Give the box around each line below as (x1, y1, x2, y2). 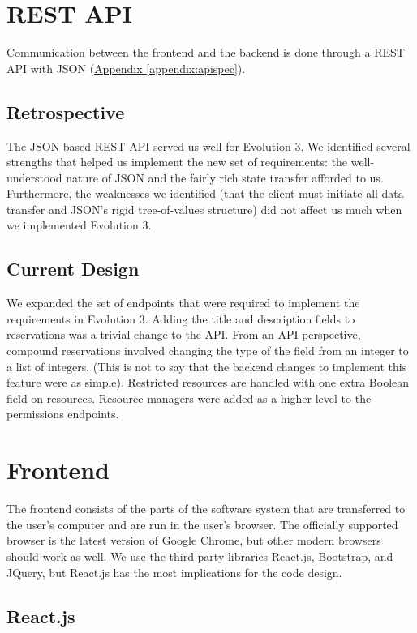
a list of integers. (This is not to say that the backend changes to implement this (6, 357, 407, 374)
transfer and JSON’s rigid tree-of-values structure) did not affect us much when (6, 200, 402, 217)
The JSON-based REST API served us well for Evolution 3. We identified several (6, 137, 411, 154)
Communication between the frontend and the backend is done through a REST (6, 44, 405, 61)
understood (6, 169, 62, 186)
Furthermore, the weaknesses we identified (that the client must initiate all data (6, 185, 404, 202)
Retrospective (6, 99, 125, 124)
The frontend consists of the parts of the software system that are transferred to (6, 500, 406, 517)
